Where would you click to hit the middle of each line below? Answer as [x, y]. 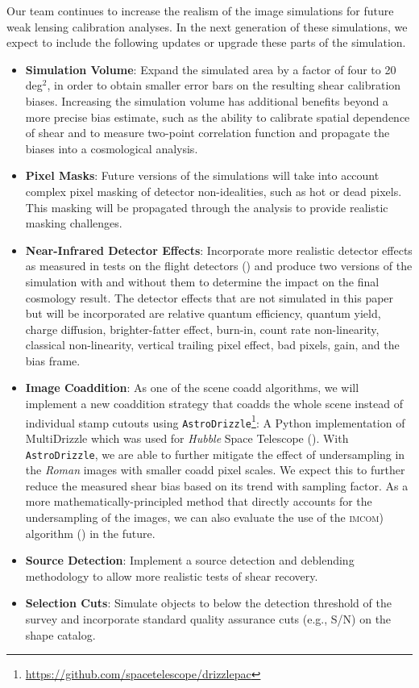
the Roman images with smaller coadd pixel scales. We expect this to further [215, 470]
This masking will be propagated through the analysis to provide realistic [207, 207]
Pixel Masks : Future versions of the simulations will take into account [202, 175]
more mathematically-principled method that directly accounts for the [199, 501]
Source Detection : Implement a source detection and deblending [190, 560]
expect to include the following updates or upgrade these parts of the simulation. [206, 42]
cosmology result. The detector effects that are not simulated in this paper [209, 297]
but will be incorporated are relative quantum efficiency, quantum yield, [203, 313]
